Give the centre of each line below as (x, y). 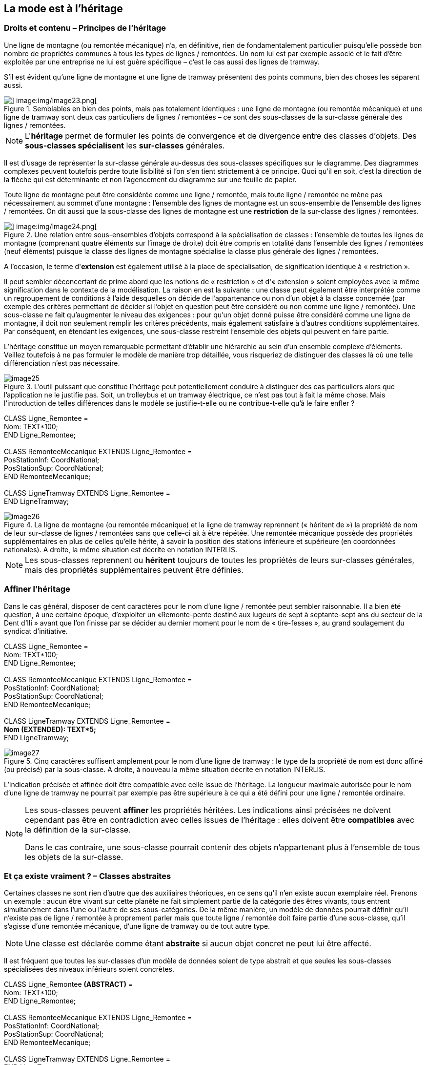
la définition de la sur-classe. (78, 829)
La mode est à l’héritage (63, 9)
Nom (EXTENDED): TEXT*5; (50, 729)
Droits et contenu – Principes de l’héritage (85, 28)
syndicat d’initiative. (36, 631)
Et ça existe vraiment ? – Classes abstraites (88, 876)
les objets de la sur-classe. (74, 857)
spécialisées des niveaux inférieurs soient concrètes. (89, 969)
